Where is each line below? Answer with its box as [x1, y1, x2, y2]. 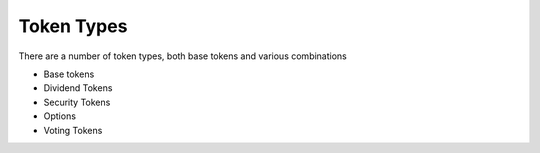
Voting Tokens [43, 124, 103, 136]
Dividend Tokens [43, 82, 113, 94]
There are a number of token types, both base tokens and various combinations [18, 50, 347, 62]
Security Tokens [43, 96, 111, 108]
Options [43, 110, 77, 122]
